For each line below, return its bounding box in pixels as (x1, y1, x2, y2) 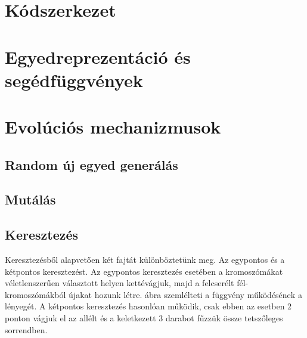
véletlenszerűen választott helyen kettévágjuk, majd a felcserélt (5, 277, 234, 289)
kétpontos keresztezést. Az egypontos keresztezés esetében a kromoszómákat (5, 265, 283, 277)
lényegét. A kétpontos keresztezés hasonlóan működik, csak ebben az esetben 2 (5, 300, 292, 312)
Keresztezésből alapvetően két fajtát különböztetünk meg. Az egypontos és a (5, 253, 285, 266)
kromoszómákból (5, 288, 66, 300)
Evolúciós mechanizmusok (5, 114, 221, 139)
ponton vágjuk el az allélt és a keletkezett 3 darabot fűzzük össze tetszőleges (5, 312, 283, 324)
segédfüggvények (5, 67, 143, 92)
